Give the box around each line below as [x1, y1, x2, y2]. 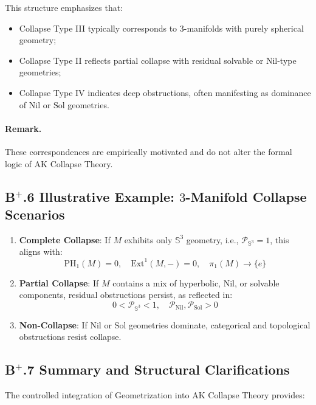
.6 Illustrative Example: [22, 187, 174, 206]
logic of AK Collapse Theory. [5, 157, 113, 170]
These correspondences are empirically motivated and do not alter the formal [5, 145, 292, 157]
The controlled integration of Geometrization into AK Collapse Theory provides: [5, 388, 305, 401]
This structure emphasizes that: [5, 1, 123, 13]
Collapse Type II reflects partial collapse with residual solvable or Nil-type [19, 54, 297, 66]
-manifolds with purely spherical [184, 21, 304, 34]
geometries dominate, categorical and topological [128, 318, 311, 331]
